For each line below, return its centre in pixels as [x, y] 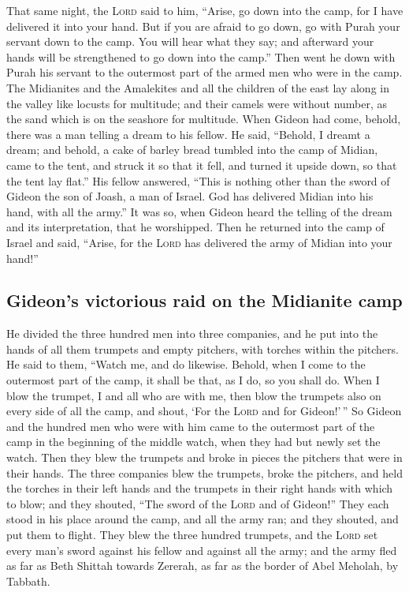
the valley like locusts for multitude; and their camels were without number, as [197, 103]
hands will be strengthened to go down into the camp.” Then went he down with [201, 56]
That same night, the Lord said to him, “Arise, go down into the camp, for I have [205, 10]
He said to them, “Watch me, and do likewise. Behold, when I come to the [186, 364]
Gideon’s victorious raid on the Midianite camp [204, 300]
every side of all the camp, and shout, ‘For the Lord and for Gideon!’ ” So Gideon [204, 411]
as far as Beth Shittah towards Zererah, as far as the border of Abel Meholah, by [203, 566]
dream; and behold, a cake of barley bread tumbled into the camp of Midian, [192, 150]
